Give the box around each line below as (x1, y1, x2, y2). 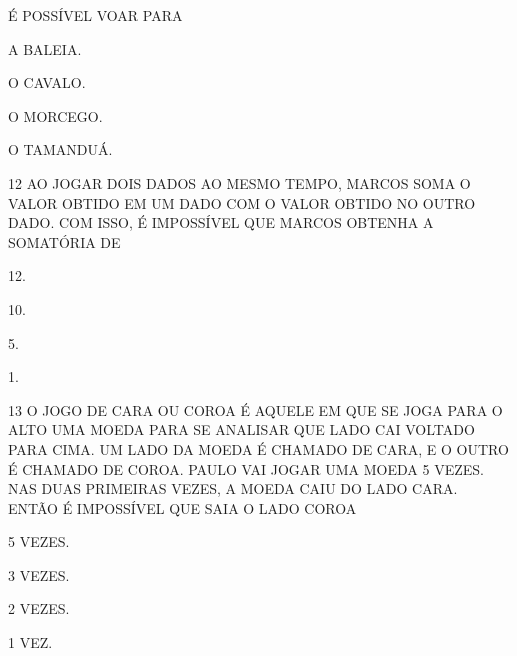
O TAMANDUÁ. (8, 139, 113, 160)
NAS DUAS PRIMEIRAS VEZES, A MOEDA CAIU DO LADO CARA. (8, 478, 458, 499)
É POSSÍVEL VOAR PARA (8, 5, 183, 25)
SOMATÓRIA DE (8, 231, 121, 252)
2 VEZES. (8, 598, 70, 619)
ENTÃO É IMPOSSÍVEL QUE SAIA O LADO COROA (8, 497, 357, 518)
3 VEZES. (8, 564, 70, 585)
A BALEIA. (8, 38, 82, 59)
